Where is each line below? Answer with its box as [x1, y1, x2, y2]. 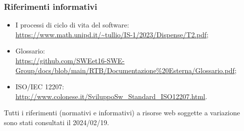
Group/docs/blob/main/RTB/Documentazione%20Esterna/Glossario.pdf [15, 65, 235, 75]
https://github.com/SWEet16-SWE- [15, 55, 125, 65]
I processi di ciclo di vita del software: [15, 20, 129, 30]
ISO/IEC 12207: [15, 81, 64, 92]
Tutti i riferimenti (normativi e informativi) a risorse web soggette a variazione [4, 107, 240, 118]
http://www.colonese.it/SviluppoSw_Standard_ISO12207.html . [15, 91, 207, 101]
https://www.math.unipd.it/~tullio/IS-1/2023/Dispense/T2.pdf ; [15, 29, 209, 39]
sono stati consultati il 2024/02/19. [4, 117, 109, 127]
